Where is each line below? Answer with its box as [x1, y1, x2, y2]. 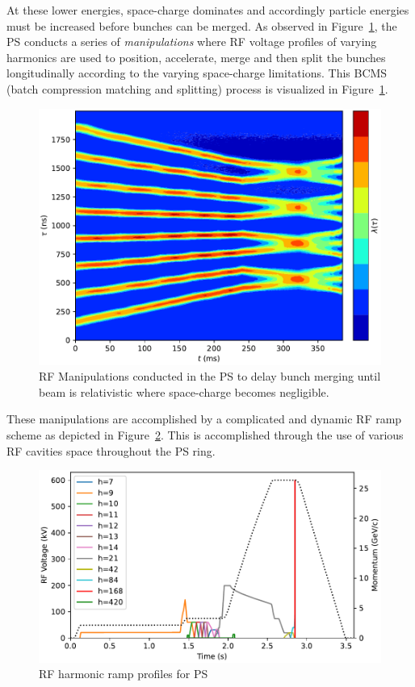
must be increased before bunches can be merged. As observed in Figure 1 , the [6, 17, 397, 34]
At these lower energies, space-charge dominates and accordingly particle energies [6, 2, 409, 18]
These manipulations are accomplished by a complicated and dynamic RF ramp [6, 410, 402, 427]
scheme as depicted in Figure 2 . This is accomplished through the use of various [6, 426, 404, 443]
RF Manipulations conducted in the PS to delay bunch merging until [39, 368, 381, 385]
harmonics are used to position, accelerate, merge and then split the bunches [6, 48, 386, 65]
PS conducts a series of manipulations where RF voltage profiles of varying [6, 33, 377, 50]
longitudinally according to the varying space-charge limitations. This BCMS [6, 65, 388, 81]
